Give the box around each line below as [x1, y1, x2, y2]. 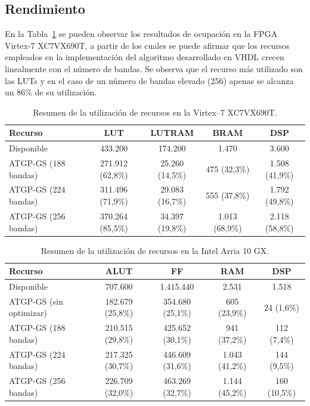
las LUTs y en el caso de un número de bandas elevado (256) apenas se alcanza [5, 74, 294, 86]
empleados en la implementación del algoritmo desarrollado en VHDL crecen [5, 51, 284, 63]
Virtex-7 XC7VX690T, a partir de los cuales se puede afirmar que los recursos [5, 39, 290, 51]
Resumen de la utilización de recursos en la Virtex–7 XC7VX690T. [33, 106, 277, 118]
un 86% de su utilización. [5, 86, 97, 98]
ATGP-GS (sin [9, 295, 63, 307]
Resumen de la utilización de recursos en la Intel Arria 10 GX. [41, 244, 269, 256]
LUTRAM [150, 126, 194, 139]
